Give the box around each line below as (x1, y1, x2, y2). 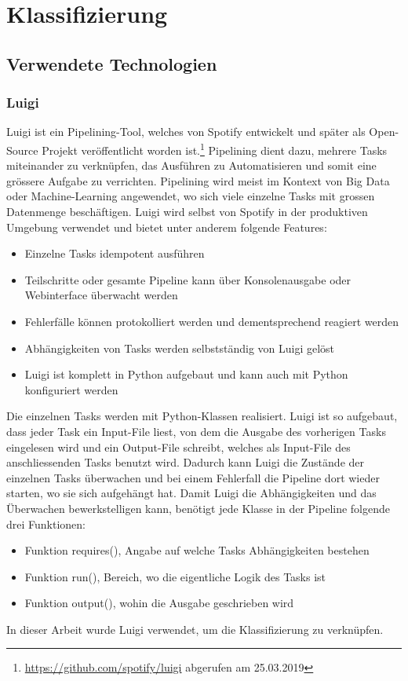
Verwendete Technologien (6, 51, 217, 75)
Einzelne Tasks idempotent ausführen (24, 245, 205, 262)
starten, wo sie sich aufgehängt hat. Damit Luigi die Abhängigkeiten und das (6, 485, 377, 501)
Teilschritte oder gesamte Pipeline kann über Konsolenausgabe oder (24, 271, 352, 287)
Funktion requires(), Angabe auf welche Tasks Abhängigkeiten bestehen (24, 542, 370, 558)
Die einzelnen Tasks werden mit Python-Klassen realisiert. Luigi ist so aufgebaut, (6, 408, 398, 424)
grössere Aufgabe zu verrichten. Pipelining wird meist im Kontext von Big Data (6, 172, 390, 189)
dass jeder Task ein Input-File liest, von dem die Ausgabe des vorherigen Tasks (6, 423, 386, 439)
